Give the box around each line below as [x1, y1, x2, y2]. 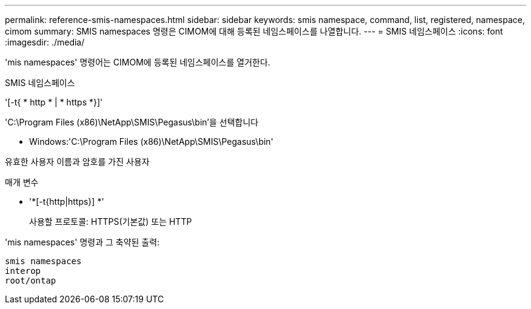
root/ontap [5, 276, 56, 285]
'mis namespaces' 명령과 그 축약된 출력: [5, 237, 160, 247]
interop [5, 266, 41, 276]
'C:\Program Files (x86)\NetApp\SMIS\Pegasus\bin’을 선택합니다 [5, 117, 259, 127]
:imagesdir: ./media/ [5, 37, 85, 47]
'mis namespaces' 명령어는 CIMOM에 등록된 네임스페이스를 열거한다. [5, 57, 270, 67]
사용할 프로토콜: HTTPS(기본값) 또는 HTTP [29, 216, 192, 227]
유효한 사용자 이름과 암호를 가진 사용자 [5, 156, 150, 167]
